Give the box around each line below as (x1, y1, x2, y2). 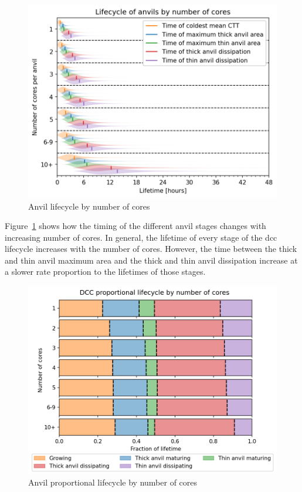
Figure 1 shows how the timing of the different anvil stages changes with (5, 220, 266, 232)
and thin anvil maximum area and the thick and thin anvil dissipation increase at (5, 254, 298, 266)
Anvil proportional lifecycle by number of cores (28, 476, 198, 488)
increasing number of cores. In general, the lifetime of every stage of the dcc (5, 231, 277, 243)
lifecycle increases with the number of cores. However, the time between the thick (5, 242, 297, 255)
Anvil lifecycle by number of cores (28, 200, 150, 212)
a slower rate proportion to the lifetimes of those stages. (5, 265, 206, 278)
